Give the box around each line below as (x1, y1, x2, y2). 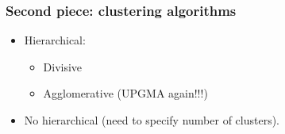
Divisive (43, 58, 83, 75)
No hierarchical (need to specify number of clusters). (24, 112, 280, 128)
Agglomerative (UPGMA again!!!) (43, 85, 208, 101)
